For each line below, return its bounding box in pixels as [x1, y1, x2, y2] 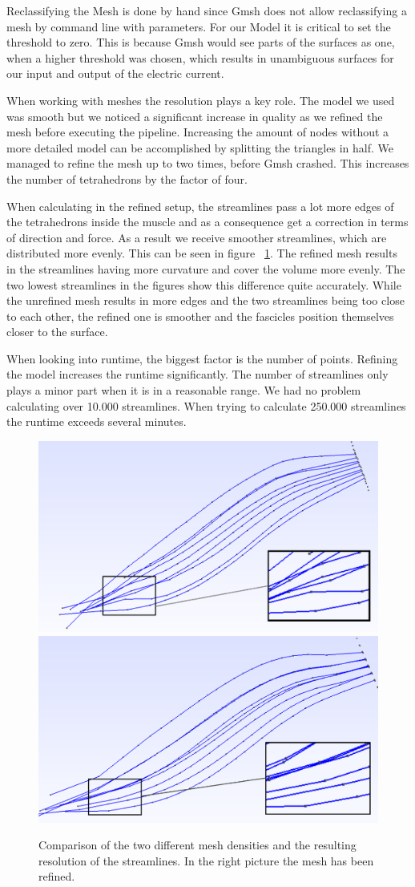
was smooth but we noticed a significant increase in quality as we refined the [6, 107, 383, 124]
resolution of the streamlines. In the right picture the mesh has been [38, 852, 374, 869]
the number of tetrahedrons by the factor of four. [6, 170, 248, 187]
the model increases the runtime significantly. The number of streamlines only [6, 366, 389, 383]
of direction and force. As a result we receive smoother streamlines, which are [6, 229, 387, 245]
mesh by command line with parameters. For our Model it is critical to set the [6, 18, 391, 34]
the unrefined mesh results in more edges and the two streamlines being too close [6, 292, 405, 309]
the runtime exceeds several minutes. [6, 413, 187, 430]
